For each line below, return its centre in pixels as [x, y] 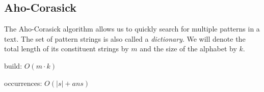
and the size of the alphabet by [188, 49]
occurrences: [23, 83]
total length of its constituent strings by [67, 49]
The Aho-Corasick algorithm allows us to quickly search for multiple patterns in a [132, 29]
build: [13, 65]
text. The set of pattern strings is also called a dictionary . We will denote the [125, 38]
